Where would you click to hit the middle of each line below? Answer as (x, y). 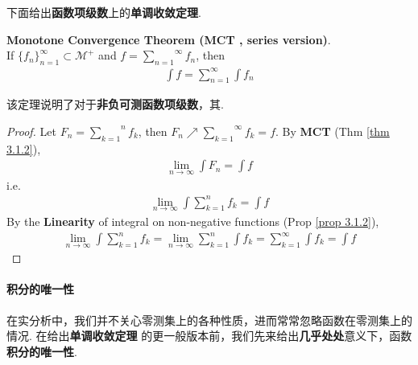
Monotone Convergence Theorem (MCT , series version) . (169, 39)
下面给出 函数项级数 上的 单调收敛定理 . (104, 12)
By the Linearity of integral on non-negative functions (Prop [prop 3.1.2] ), (193, 221)
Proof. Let (31, 131)
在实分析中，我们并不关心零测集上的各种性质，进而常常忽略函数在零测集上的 (209, 320)
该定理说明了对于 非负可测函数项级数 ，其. (115, 104)
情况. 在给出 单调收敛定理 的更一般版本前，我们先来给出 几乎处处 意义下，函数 (209, 336)
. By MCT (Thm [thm (333, 131)
